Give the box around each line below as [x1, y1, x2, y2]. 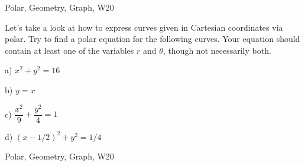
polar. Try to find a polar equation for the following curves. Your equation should [5, 32, 300, 45]
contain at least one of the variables [5, 44, 134, 56]
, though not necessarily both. [163, 44, 271, 56]
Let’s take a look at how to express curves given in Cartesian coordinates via [5, 21, 283, 33]
